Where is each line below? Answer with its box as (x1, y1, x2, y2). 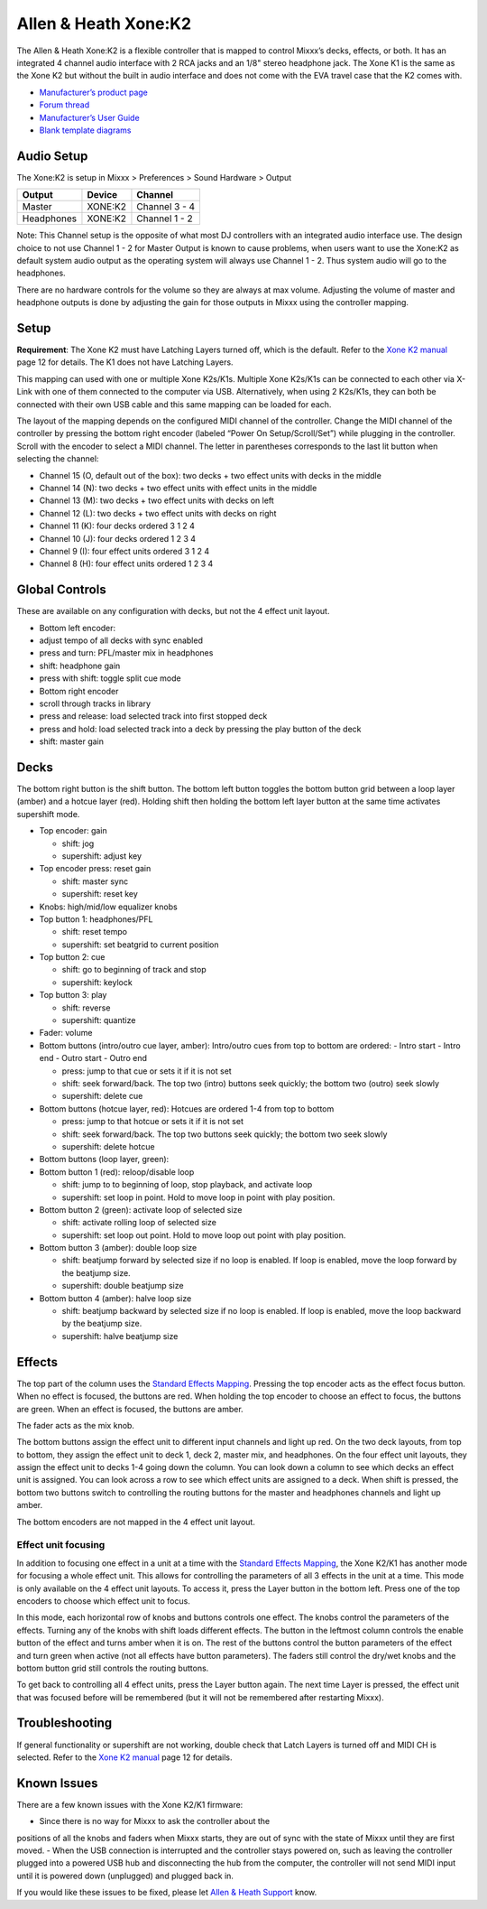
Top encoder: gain (39, 825, 107, 836)
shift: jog (61, 838, 95, 849)
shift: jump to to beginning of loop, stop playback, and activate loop (61, 1179, 313, 1190)
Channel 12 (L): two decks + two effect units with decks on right (39, 508, 277, 518)
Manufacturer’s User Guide (39, 112, 140, 123)
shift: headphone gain (39, 660, 121, 671)
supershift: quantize (61, 1015, 136, 1026)
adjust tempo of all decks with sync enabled (39, 635, 203, 646)
